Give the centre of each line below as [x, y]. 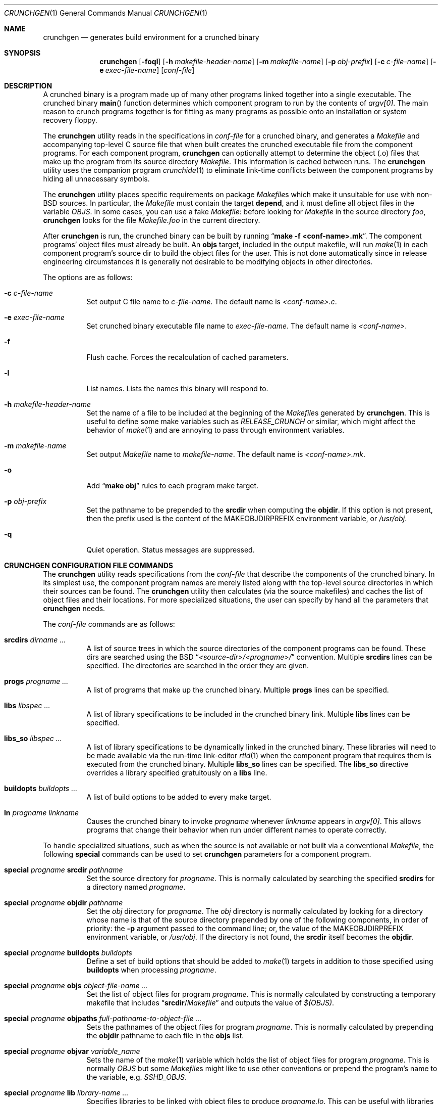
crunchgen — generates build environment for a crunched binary [151, 37]
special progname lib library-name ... [66, 1093]
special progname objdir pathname [64, 903]
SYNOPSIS [22, 53]
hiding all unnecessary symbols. [96, 179]
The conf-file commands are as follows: [109, 624]
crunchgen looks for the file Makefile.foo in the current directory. [152, 220]
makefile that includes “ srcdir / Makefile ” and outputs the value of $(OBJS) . [210, 1003]
